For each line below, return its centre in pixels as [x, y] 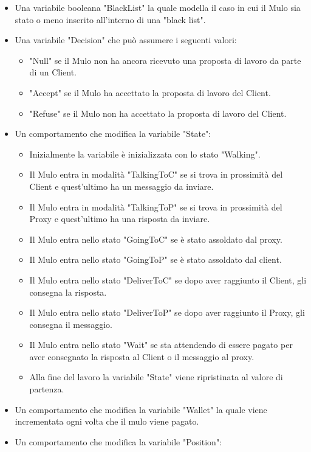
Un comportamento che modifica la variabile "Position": [118, 441]
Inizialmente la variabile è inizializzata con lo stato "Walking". [145, 154]
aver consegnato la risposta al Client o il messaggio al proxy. [142, 356]
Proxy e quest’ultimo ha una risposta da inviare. [120, 219]
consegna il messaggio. [71, 324]
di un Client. [53, 72]
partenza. [47, 389]
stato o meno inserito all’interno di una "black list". [110, 19]
